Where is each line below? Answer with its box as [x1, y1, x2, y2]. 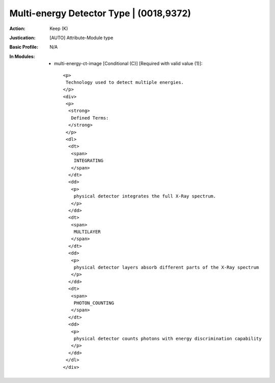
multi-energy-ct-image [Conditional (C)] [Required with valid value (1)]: [54, 61, 203, 67]
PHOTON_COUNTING [73, 300, 115, 306]
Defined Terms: [71, 115, 109, 121]
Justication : [9, 35, 36, 41]
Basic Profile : [9, 44, 38, 50]
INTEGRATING [73, 158, 104, 164]
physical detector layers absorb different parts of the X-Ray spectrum [73, 264, 259, 271]
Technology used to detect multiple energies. [65, 79, 184, 85]
